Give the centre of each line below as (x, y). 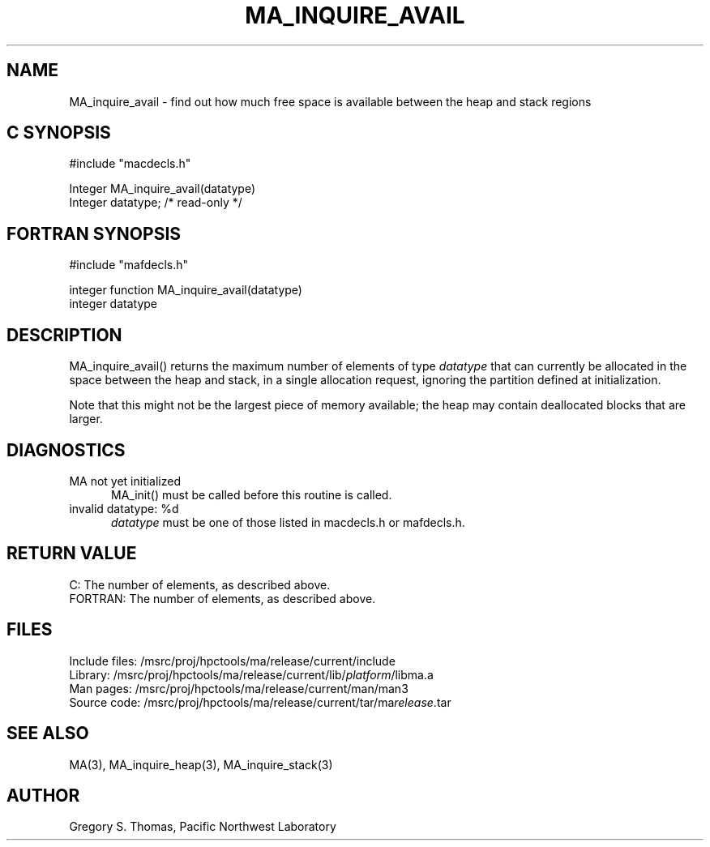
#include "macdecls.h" (130, 164)
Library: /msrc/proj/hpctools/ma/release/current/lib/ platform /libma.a (251, 674)
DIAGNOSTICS (66, 450)
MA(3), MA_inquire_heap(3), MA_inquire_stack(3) (201, 764)
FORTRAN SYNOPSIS (94, 233)
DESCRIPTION (64, 335)
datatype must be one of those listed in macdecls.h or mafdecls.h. (288, 522)
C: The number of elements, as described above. (200, 584)
